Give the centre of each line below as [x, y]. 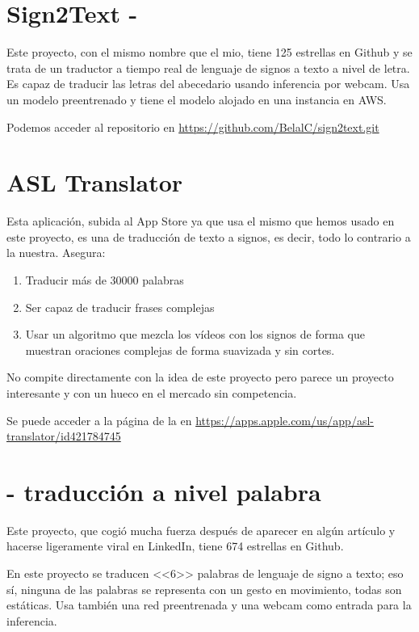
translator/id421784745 [64, 436]
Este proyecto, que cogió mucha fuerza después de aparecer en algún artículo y [201, 530]
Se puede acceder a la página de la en [99, 420]
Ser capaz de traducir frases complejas [120, 307]
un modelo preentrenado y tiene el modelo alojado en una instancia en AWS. [197, 99]
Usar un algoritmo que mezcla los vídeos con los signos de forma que [195, 334]
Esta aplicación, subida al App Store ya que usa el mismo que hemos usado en [201, 221]
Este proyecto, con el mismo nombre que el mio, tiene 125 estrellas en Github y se [209, 52]
